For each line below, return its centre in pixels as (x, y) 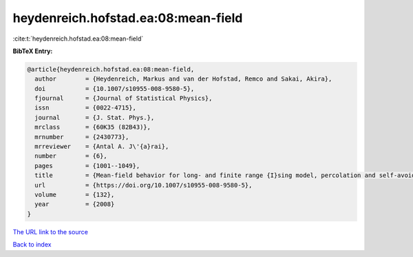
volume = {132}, (75, 195)
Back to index (32, 245)
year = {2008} (75, 204)
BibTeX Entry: (33, 51)
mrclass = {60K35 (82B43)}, (93, 127)
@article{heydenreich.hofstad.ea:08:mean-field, (111, 69)
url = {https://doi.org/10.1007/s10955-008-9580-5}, (144, 185)
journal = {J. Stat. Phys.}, (95, 117)
